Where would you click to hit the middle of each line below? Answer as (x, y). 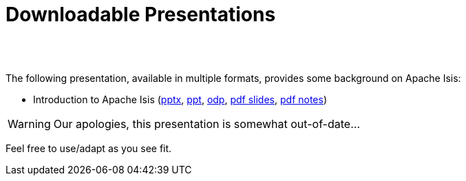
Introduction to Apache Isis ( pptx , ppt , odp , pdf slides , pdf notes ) (180, 99)
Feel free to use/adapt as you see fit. (89, 148)
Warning (29, 124)
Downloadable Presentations (141, 14)
